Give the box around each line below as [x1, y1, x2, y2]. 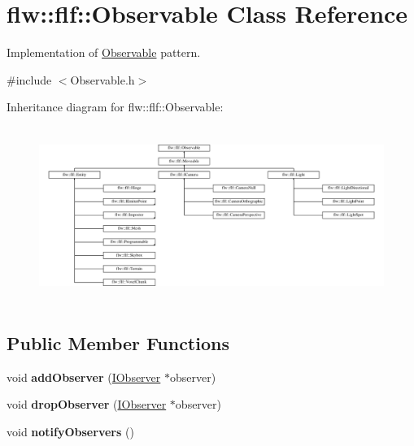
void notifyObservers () [7, 422, 134, 440]
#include [7, 71, 52, 88]
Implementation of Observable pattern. [7, 44, 201, 61]
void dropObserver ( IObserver [7, 396, 167, 413]
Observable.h [70, 71, 135, 88]
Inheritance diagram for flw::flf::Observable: [7, 98, 224, 115]
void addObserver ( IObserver [7, 368, 161, 385]
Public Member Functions [7, 330, 229, 355]
